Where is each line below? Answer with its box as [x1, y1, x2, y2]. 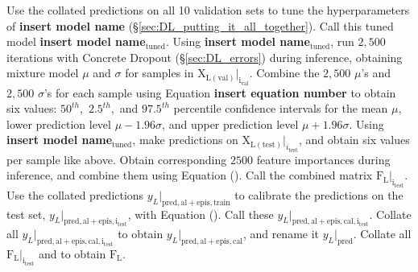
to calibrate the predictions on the [234, 186, 404, 203]
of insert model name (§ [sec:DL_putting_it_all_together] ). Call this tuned [6, 17, 394, 34]
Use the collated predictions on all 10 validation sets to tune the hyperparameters [6, 2, 410, 18]
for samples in [125, 64, 194, 81]
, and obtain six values [298, 131, 410, 148]
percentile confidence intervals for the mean [173, 100, 388, 117]
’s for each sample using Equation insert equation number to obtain [43, 84, 396, 101]
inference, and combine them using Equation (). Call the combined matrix [6, 167, 373, 183]
